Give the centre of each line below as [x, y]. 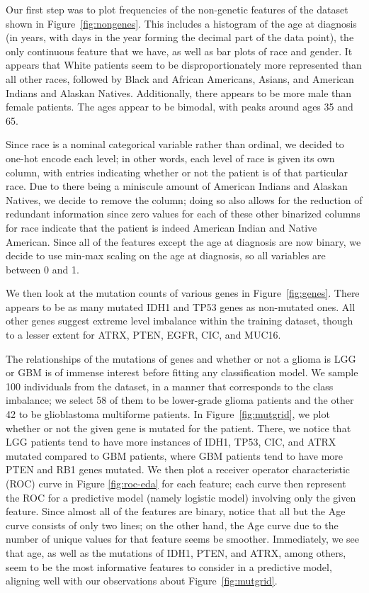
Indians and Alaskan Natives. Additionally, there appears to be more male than [179, 92]
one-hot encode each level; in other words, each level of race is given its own [170, 158]
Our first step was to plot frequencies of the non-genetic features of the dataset [177, 9]
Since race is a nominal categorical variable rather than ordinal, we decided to [175, 144]
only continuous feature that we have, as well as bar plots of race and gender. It [179, 51]
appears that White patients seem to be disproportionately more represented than [184, 65]
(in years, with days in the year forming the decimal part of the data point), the [180, 37]
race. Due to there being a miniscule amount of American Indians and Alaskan [177, 186]
